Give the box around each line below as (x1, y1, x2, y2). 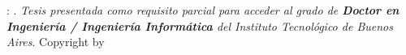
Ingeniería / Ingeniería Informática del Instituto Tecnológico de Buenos (6, 17, 393, 34)
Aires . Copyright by (6, 33, 105, 50)
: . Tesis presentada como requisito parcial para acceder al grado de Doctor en (6, 2, 400, 18)
